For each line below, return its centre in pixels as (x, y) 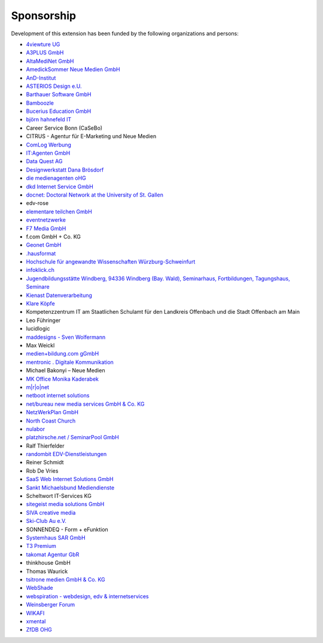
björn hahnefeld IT (49, 120)
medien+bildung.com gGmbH (63, 354)
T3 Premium (41, 546)
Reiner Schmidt (45, 463)
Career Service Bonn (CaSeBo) (64, 128)
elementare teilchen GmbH (59, 212)
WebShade (39, 588)
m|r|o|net (38, 387)
